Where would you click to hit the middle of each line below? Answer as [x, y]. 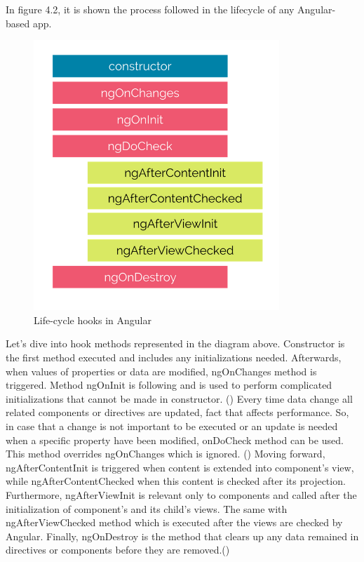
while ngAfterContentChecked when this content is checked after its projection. [176, 481]
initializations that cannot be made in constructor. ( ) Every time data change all [179, 398]
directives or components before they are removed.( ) [118, 550]
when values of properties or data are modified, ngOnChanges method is [161, 371]
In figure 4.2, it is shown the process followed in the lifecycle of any [150, 9]
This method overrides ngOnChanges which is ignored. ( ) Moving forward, [166, 454]
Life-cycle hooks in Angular [93, 320]
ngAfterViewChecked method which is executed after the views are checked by [174, 522]
